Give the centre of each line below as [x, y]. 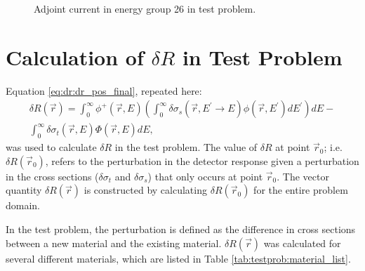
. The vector [303, 176]
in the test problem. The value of [186, 147]
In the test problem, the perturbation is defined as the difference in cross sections [181, 229]
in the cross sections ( [52, 176]
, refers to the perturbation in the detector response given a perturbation [202, 160]
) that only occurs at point [205, 176]
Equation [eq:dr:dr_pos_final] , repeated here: [104, 90]
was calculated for [302, 243]
